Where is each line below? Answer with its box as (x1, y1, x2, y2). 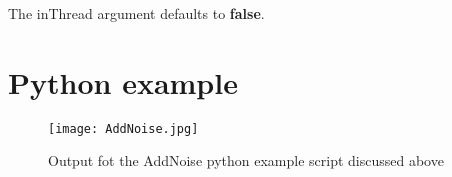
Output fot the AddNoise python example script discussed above (48, 150, 444, 171)
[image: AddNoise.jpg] (48, 121, 199, 136)
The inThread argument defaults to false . (8, 3, 265, 23)
